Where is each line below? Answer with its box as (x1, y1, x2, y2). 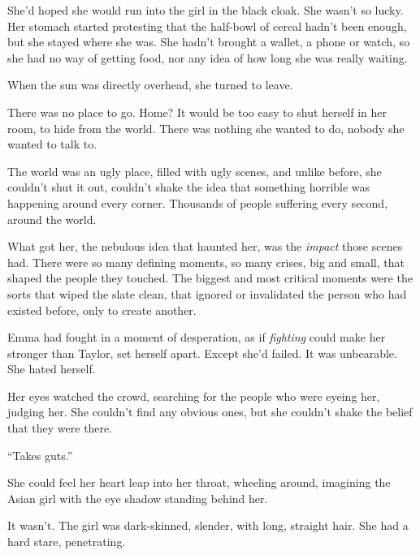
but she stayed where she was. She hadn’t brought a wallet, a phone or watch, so (7, 33, 410, 50)
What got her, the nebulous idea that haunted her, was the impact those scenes (7, 238, 403, 255)
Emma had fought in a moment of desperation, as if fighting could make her (7, 329, 386, 346)
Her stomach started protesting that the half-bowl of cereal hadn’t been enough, (7, 17, 407, 34)
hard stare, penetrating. (7, 533, 126, 550)
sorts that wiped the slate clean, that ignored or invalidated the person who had (7, 285, 407, 302)
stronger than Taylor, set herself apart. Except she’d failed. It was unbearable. (7, 344, 397, 361)
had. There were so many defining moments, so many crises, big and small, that (7, 253, 405, 270)
